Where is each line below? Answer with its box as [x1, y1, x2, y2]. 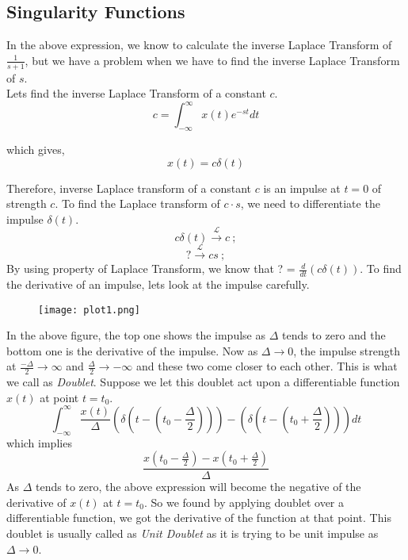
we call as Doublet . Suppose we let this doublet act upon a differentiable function [6, 374, 400, 390]
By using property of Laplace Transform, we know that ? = [6, 260, 296, 277]
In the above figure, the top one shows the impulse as [6, 327, 265, 343]
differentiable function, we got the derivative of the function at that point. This [6, 509, 391, 526]
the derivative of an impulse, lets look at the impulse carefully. [6, 275, 310, 292]
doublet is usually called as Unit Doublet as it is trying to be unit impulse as [6, 525, 379, 542]
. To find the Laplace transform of [55, 195, 220, 212]
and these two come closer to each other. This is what [136, 358, 398, 374]
